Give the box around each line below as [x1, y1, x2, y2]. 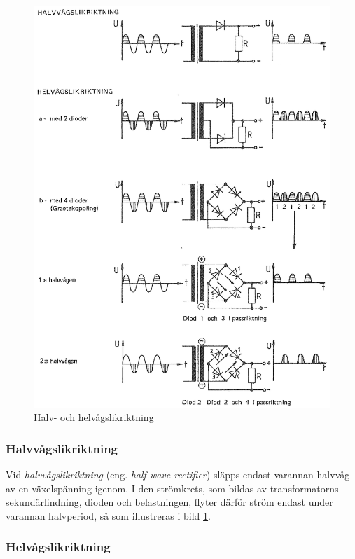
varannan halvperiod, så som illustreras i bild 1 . [6, 508, 211, 523]
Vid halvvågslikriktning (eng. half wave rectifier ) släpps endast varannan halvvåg [6, 467, 350, 481]
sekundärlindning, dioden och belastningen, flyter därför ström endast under [6, 495, 333, 509]
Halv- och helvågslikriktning [34, 410, 154, 425]
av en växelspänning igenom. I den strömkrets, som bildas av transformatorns [6, 481, 339, 495]
